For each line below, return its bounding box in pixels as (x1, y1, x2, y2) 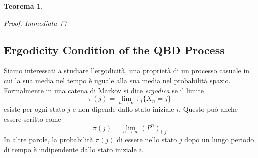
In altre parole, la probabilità (4, 134, 93, 145)
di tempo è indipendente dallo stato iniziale (4, 144, 137, 154)
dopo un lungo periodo (184, 134, 254, 145)
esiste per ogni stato (4, 104, 65, 114)
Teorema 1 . (4, 1, 43, 11)
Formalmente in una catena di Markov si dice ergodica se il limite (4, 85, 204, 95)
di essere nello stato (117, 134, 177, 145)
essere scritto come (4, 113, 61, 124)
